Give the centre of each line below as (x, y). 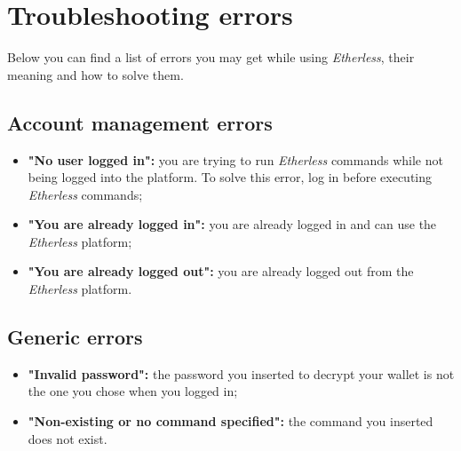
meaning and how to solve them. (95, 74)
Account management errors (140, 122)
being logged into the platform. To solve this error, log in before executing (230, 177)
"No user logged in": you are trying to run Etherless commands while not (235, 159)
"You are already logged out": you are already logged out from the (221, 271)
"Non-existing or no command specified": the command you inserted (230, 421)
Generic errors (75, 337)
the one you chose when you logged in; (133, 391)
